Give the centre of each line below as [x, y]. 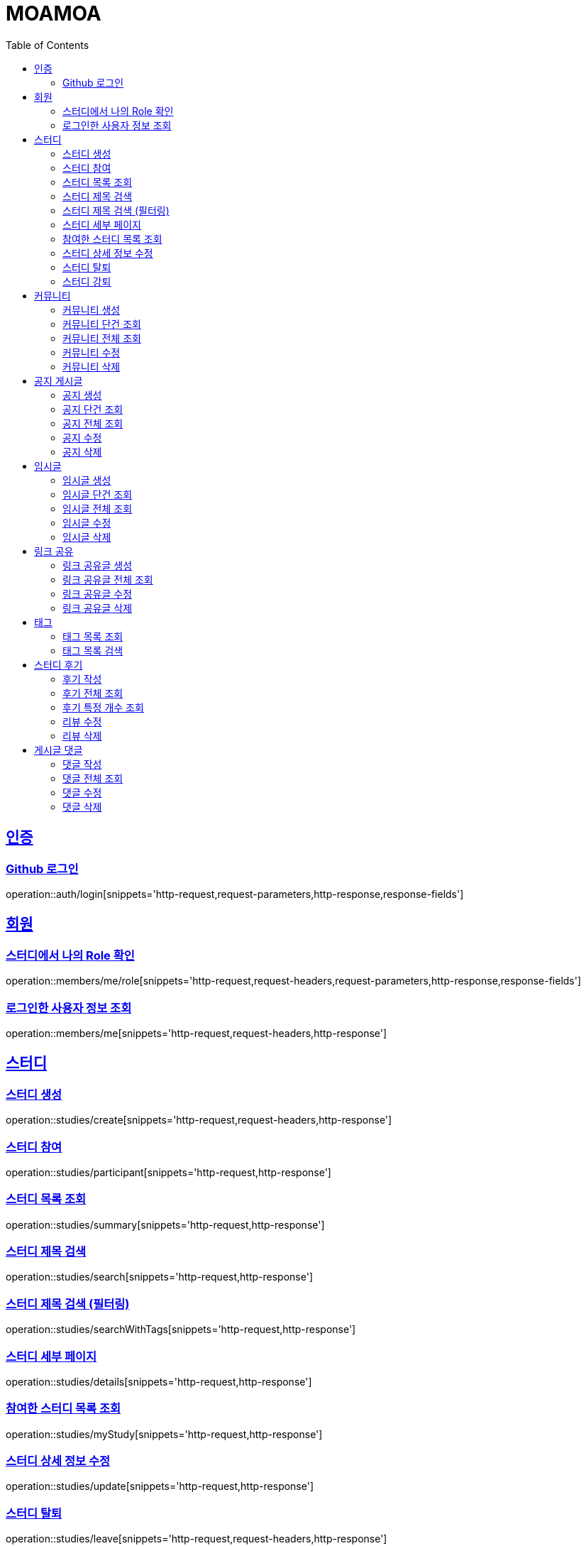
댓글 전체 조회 [93, 778]
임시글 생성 [87, 480]
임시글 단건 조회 [98, 494]
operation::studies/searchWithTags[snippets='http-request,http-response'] [181, 1330]
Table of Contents [48, 45]
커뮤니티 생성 [92, 309]
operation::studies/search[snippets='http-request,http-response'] [159, 1277]
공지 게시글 [59, 380]
